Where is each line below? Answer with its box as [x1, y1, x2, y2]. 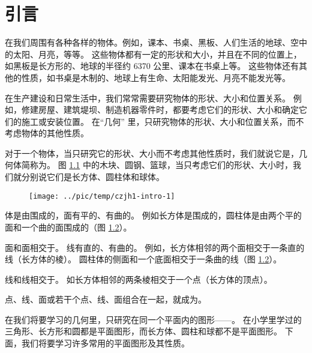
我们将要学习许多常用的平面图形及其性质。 [21, 337, 190, 349]
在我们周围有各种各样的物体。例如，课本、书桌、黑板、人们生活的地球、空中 [5, 36, 307, 49]
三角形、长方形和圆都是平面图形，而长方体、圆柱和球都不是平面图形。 [5, 325, 282, 337]
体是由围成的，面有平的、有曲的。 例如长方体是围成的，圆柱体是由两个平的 [5, 209, 302, 222]
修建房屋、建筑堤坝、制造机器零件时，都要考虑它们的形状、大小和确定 [21, 103, 299, 116]
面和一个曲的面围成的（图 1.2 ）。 [5, 220, 132, 233]
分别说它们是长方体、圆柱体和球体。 [21, 170, 164, 183]
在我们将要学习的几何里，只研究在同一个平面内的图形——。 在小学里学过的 [5, 313, 302, 325]
